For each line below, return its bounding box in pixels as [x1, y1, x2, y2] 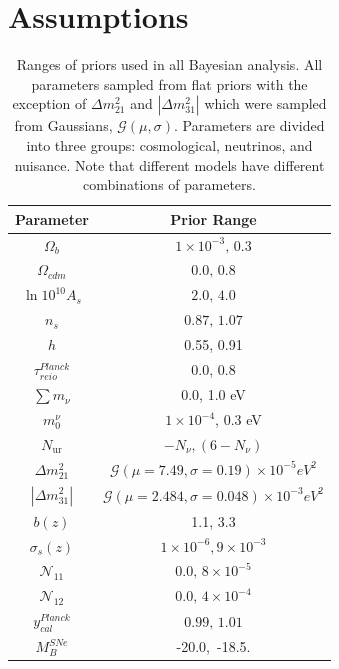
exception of [12, 93, 87, 114]
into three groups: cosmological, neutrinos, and [26, 134, 313, 155]
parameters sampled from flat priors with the [31, 73, 308, 94]
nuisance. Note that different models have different [14, 154, 325, 175]
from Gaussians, [14, 115, 113, 136]
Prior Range [170, 208, 257, 229]
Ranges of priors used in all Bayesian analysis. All [16, 54, 323, 75]
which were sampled [204, 93, 327, 114]
